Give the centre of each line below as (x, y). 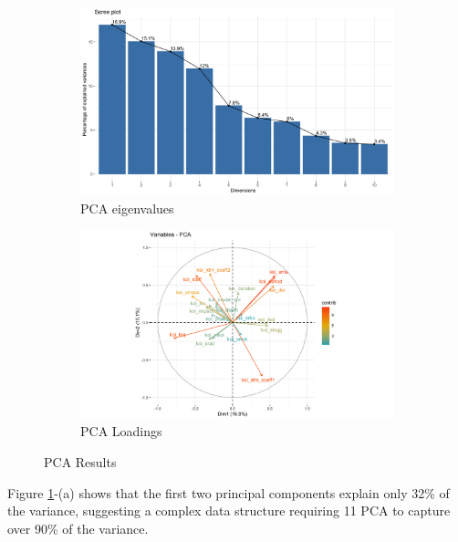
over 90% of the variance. (78, 528)
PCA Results (80, 461)
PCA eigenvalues (127, 208)
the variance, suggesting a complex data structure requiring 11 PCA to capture (229, 511)
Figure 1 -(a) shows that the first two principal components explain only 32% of (229, 492)
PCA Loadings (121, 431)
